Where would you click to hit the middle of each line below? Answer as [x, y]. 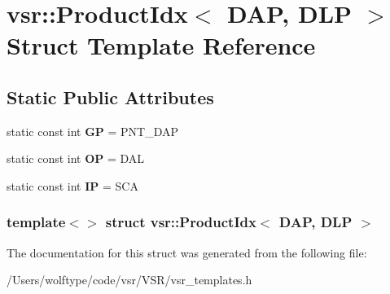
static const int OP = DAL [76, 158]
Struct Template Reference [161, 45]
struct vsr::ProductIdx [181, 222]
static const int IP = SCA [72, 185]
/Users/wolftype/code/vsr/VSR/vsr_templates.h [129, 280]
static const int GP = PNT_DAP [93, 131]
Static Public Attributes [110, 97]
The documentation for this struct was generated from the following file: [187, 252]
